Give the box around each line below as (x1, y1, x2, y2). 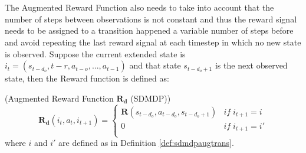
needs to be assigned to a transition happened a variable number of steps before (5, 24, 294, 37)
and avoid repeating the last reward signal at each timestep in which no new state (5, 35, 301, 48)
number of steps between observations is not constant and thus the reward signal (5, 12, 297, 25)
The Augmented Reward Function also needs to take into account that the (5, 1, 274, 14)
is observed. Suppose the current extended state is (5, 47, 186, 60)
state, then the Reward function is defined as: (5, 72, 169, 84)
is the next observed (215, 59, 288, 71)
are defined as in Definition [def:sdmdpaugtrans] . (58, 136, 234, 149)
